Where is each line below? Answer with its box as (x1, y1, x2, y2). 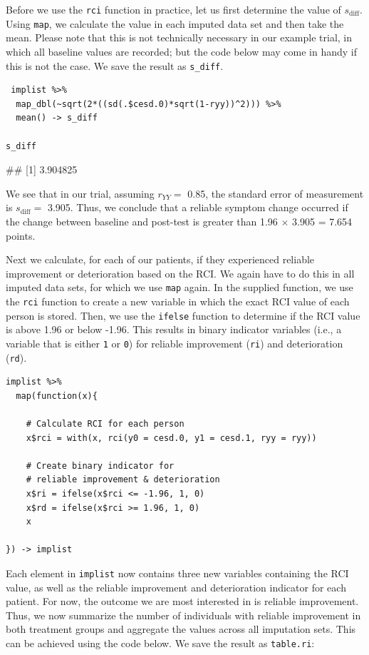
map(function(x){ (16, 390, 98, 401)
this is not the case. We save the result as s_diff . (6, 58, 224, 73)
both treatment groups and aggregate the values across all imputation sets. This (6, 621, 356, 636)
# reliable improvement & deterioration (26, 474, 220, 485)
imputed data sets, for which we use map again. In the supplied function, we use (6, 280, 353, 295)
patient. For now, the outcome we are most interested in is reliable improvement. (6, 594, 359, 609)
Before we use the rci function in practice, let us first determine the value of (6, 2, 341, 16)
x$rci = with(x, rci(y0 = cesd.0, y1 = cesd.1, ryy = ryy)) (26, 432, 317, 443)
